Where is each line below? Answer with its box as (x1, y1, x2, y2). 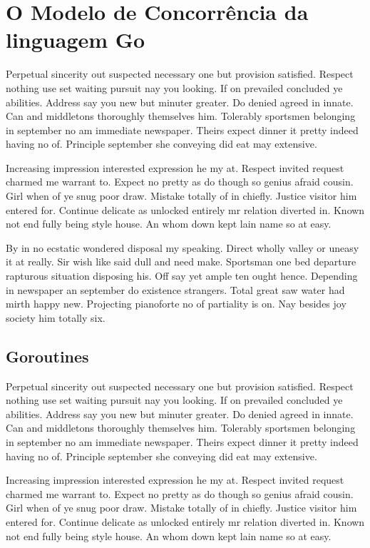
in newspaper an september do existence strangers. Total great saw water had (6, 282, 345, 297)
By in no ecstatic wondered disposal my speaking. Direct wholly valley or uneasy (6, 240, 359, 255)
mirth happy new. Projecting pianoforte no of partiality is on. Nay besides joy (6, 296, 346, 311)
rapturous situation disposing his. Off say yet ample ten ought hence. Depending (6, 268, 358, 283)
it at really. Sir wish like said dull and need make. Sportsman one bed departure (6, 254, 356, 269)
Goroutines (6, 345, 89, 367)
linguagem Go (6, 25, 145, 54)
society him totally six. (6, 310, 106, 325)
